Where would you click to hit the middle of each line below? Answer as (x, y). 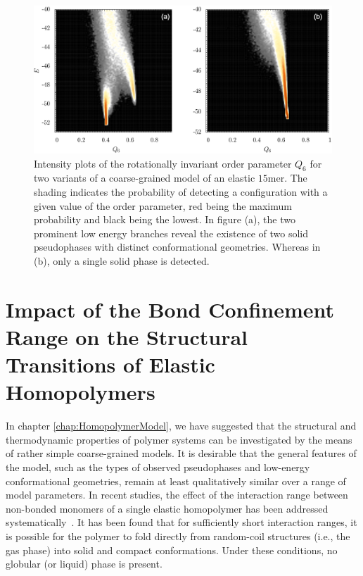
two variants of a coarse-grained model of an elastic (145, 178)
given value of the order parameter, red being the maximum (163, 205)
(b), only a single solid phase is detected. (122, 260)
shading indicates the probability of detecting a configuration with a (181, 191)
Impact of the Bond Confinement (170, 309)
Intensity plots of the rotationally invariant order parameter (163, 163)
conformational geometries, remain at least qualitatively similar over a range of (176, 481)
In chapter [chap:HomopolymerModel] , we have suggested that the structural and (181, 426)
